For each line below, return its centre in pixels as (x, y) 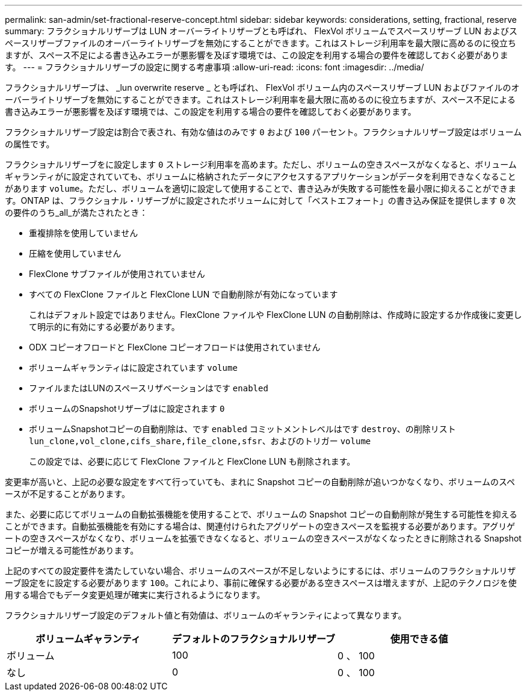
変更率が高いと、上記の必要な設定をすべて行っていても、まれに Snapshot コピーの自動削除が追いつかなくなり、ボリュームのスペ (260, 482)
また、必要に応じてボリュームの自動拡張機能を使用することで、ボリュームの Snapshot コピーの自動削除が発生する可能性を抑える (261, 514)
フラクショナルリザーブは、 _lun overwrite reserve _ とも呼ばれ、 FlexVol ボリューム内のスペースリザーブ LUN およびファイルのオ (262, 87)
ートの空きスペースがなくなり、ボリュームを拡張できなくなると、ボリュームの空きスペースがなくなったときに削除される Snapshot (263, 538)
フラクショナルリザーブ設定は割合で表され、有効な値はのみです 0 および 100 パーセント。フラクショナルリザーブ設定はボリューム (263, 132)
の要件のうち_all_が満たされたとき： (76, 212)
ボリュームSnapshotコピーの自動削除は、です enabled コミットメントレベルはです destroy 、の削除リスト (242, 429)
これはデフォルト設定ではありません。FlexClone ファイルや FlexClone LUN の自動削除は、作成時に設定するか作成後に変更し (276, 315)
